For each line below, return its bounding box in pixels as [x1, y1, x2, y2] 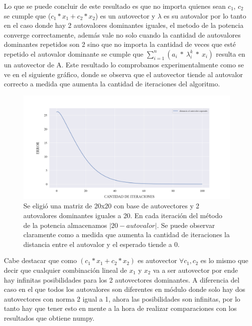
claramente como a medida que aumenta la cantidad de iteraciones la [23, 229, 230, 240]
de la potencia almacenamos [23, 220, 107, 230]
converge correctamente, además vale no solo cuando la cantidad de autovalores [4, 29, 241, 40]
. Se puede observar [156, 220, 215, 230]
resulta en [215, 48, 245, 59]
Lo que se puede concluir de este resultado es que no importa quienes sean [4, 1, 226, 11]
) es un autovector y [95, 10, 155, 20]
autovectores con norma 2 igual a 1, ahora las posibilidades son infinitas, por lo [4, 293, 240, 304]
